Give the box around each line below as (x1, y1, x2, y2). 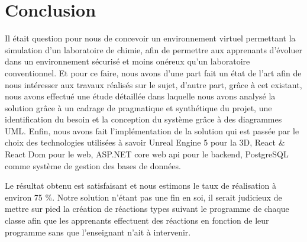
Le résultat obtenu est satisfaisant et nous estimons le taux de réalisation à (5, 179, 277, 192)
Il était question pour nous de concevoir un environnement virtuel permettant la (5, 32, 296, 44)
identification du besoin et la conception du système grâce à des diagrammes (5, 113, 282, 125)
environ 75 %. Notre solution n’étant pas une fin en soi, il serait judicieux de (5, 191, 282, 203)
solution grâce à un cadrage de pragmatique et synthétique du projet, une (5, 101, 272, 114)
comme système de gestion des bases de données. (5, 159, 181, 172)
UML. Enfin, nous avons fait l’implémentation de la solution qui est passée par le (5, 124, 299, 137)
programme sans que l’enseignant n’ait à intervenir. (5, 225, 191, 238)
